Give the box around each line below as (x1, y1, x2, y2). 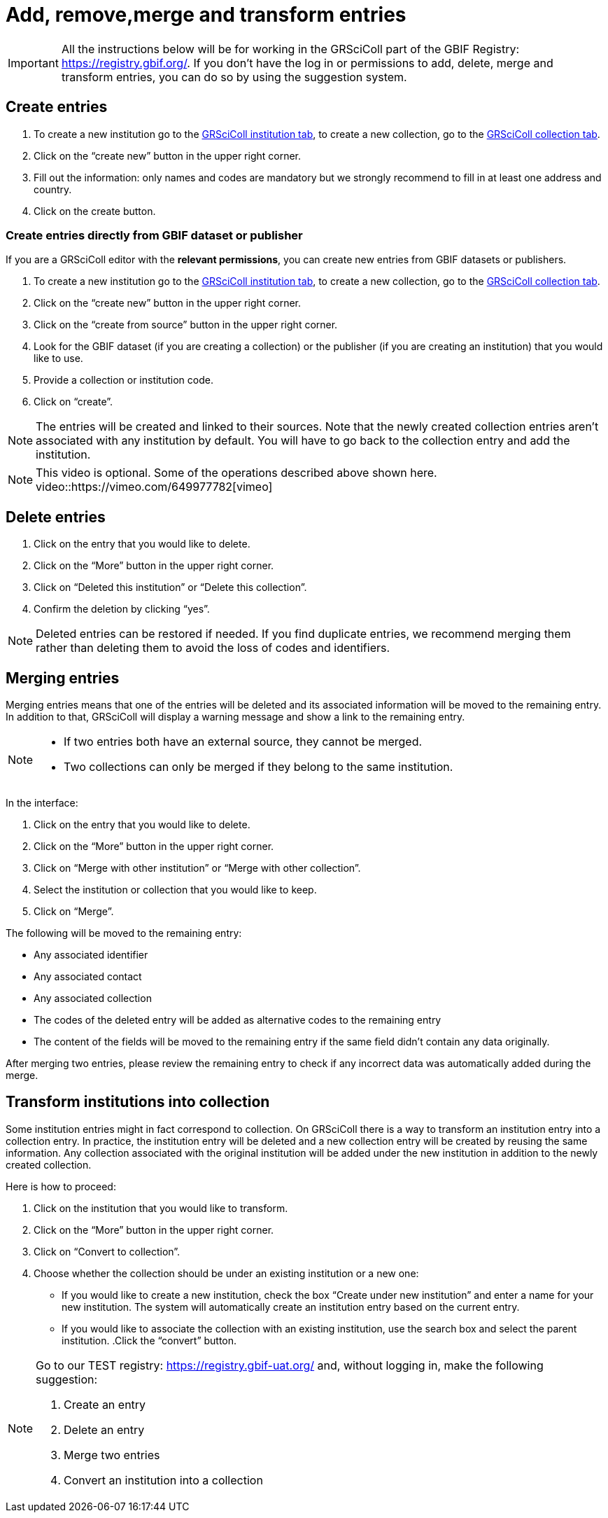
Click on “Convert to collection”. (34, 1245, 181, 1258)
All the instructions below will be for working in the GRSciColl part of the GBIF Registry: (61, 41, 520, 56)
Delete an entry (64, 1422, 145, 1437)
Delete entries (6, 508, 106, 526)
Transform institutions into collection (6, 1093, 270, 1111)
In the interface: (6, 797, 78, 809)
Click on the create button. (34, 204, 156, 217)
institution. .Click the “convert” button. (62, 1334, 237, 1346)
